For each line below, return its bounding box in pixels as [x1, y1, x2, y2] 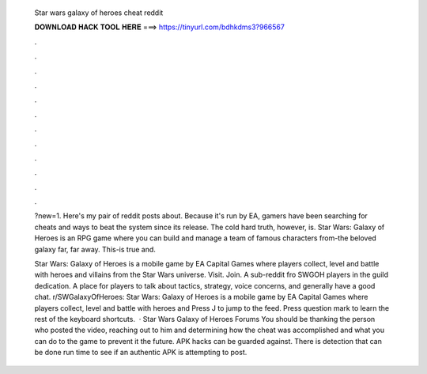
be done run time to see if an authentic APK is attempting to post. [34, 348, 248, 357]
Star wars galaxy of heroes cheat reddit [34, 8, 164, 17]
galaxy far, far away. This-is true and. [34, 244, 156, 254]
